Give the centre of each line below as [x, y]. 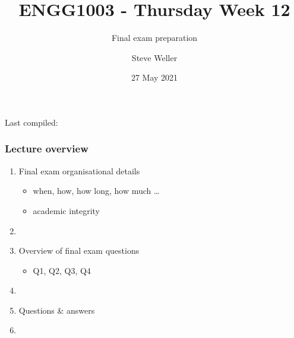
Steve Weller [154, 57]
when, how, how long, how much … [96, 191]
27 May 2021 [154, 77]
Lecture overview [47, 149]
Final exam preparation [154, 38]
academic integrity [67, 210]
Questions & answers [57, 310]
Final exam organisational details [79, 170]
